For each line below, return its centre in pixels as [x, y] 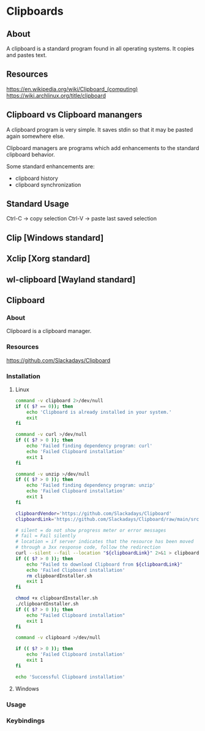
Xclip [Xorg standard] [48, 259]
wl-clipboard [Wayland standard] [71, 279]
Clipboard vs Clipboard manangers [74, 115]
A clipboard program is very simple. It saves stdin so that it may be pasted [100, 129]
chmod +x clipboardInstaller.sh [56, 598]
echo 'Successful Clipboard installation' [70, 677]
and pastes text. [27, 55]
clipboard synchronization [48, 184]
